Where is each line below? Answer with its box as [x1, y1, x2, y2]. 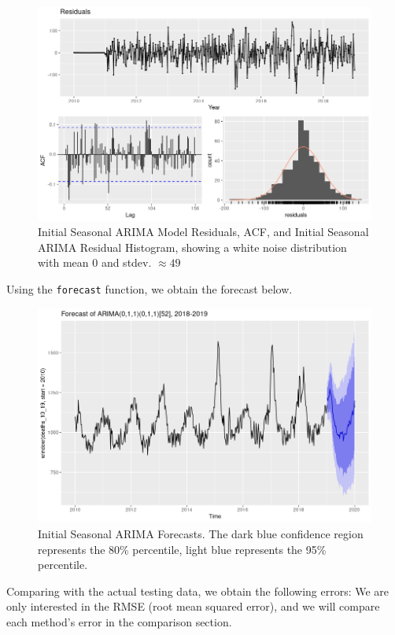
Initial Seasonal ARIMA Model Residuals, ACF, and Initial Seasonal [38, 223, 369, 240]
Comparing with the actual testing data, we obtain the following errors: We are [6, 582, 389, 599]
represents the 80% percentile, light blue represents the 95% [38, 541, 327, 557]
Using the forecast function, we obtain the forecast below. [6, 281, 293, 297]
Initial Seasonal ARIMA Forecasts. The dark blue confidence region [38, 526, 364, 542]
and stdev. [101, 254, 152, 271]
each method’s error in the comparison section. [6, 614, 232, 629]
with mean [38, 254, 89, 271]
